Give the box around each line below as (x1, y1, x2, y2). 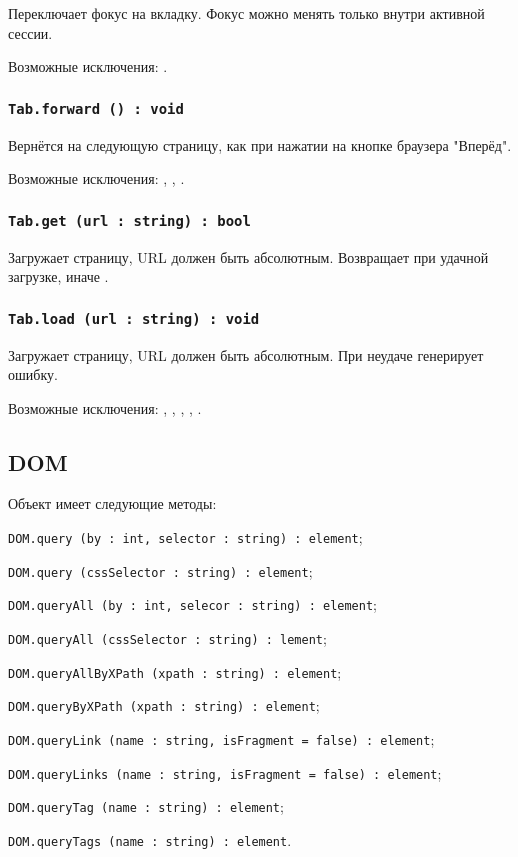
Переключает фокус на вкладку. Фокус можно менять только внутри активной (8, 3, 485, 23)
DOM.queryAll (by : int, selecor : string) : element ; (8, 594, 378, 615)
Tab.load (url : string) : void (8, 310, 260, 327)
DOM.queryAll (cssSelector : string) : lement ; (8, 628, 327, 649)
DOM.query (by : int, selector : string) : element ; (8, 527, 363, 548)
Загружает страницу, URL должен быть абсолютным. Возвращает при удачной (8, 246, 489, 267)
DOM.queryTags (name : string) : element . (8, 829, 292, 850)
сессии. (8, 22, 53, 43)
